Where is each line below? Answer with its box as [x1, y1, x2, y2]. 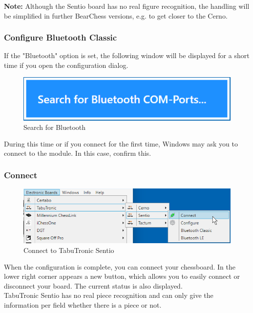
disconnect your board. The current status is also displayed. [4, 280, 183, 291]
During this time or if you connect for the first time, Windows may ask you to [4, 138, 238, 148]
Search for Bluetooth [23, 122, 86, 132]
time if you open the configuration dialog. [4, 60, 128, 70]
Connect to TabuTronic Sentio [23, 245, 114, 255]
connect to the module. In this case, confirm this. [4, 148, 151, 158]
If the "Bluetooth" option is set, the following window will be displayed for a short [4, 50, 250, 61]
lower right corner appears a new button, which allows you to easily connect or [4, 271, 240, 281]
